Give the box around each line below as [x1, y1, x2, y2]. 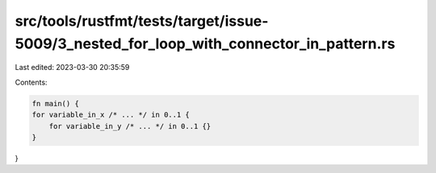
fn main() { [31, 99, 80, 108]
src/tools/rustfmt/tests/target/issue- [15, 12, 269, 30]
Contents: [15, 77, 48, 87]
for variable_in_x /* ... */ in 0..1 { [31, 110, 190, 120]
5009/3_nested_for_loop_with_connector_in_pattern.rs [15, 35, 396, 52]
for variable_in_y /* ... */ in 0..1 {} [48, 122, 212, 130]
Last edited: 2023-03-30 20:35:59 [15, 63, 130, 72]
